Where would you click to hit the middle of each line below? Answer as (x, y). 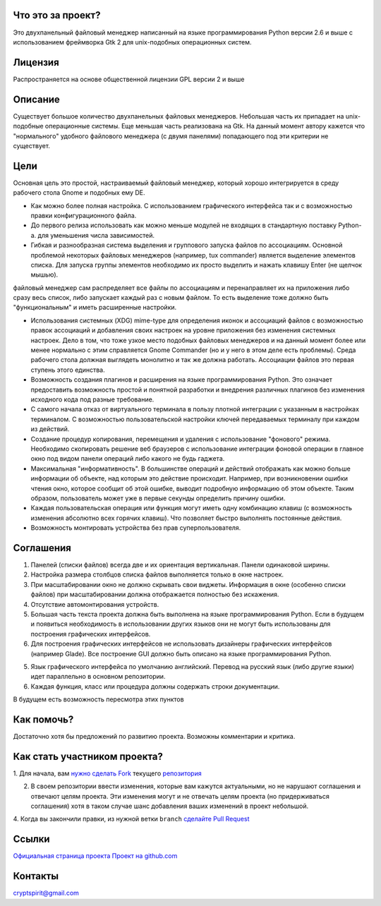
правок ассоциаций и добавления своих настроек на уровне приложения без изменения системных (183, 330)
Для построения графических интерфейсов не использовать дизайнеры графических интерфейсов (181, 644)
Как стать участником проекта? (88, 756)
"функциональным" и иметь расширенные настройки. (95, 308)
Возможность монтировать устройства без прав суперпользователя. (136, 528)
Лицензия (36, 62)
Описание (36, 99)
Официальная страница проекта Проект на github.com (95, 856)
